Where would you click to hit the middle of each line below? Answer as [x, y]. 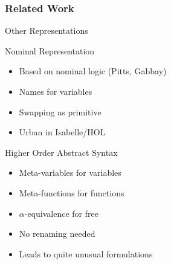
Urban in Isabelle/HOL [62, 132]
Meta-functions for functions [72, 192]
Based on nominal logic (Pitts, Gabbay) [93, 71]
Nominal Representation [50, 50]
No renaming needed [57, 233]
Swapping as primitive [60, 111]
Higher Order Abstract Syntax [61, 152]
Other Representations [47, 31]
